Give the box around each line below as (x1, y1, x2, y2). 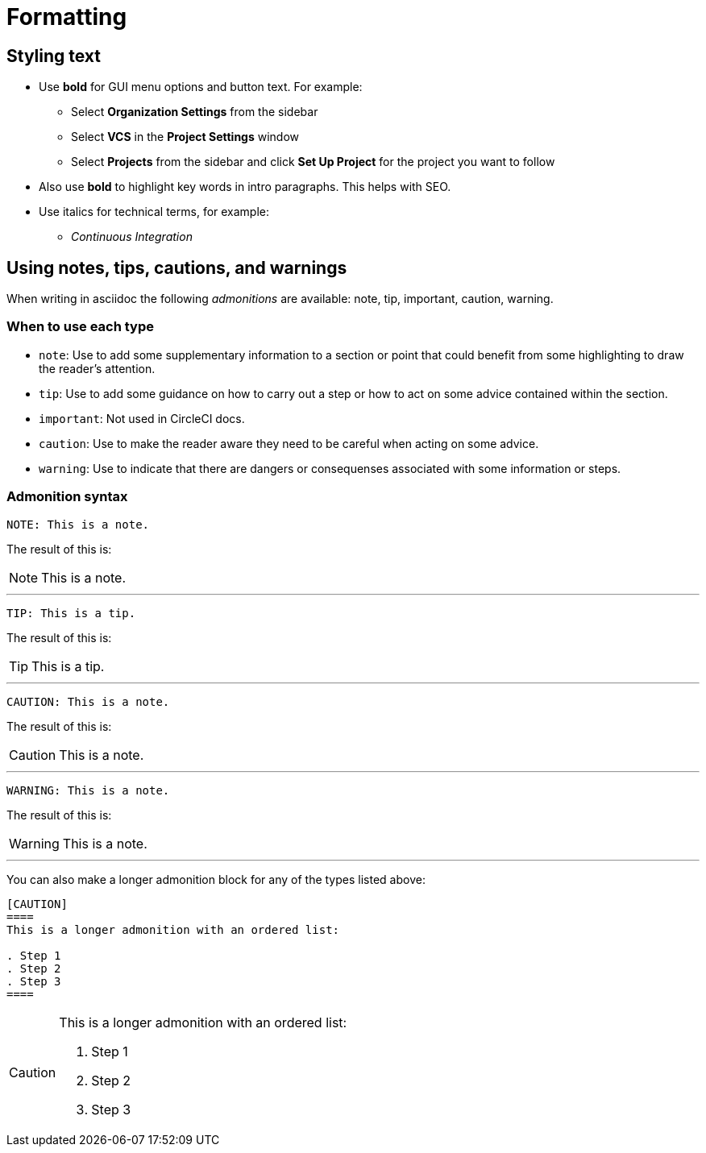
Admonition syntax (6, 488, 128, 505)
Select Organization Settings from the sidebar (71, 105, 318, 119)
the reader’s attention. (39, 361, 156, 375)
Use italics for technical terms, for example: (39, 205, 270, 219)
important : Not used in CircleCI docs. (39, 411, 245, 425)
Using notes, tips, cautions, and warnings (6, 257, 347, 278)
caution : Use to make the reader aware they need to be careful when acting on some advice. (39, 436, 539, 450)
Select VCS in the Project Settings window (71, 130, 300, 144)
